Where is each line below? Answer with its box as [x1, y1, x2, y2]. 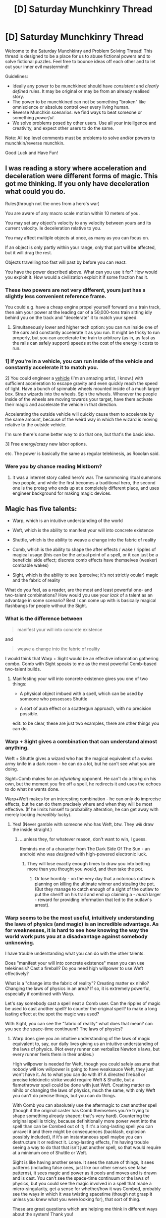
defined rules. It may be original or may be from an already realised [12, 88, 150, 94]
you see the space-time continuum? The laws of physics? [5, 1026, 123, 1032]
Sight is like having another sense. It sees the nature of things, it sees [12, 1159, 155, 1165]
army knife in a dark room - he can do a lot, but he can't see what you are [5, 761, 156, 767]
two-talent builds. [5, 666, 41, 672]
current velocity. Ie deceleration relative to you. [5, 225, 102, 231]
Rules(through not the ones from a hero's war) [5, 200, 100, 207]
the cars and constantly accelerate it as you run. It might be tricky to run [12, 329, 160, 336]
